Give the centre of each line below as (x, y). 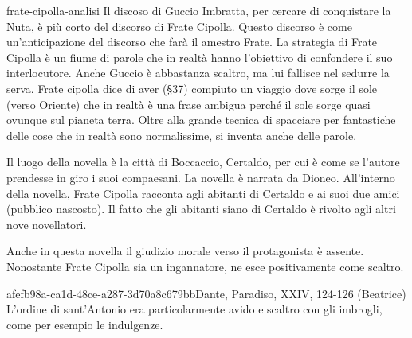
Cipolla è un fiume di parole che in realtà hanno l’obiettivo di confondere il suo (200, 57)
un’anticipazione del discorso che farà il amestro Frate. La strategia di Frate (192, 42)
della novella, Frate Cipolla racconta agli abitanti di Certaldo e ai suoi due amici (203, 193)
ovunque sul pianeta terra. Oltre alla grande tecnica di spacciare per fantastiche (201, 120)
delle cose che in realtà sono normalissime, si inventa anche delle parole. (182, 135)
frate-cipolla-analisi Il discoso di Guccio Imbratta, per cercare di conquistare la (199, 10)
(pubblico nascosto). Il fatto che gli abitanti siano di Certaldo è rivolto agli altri (201, 209)
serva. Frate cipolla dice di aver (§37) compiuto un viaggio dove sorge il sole (192, 88)
